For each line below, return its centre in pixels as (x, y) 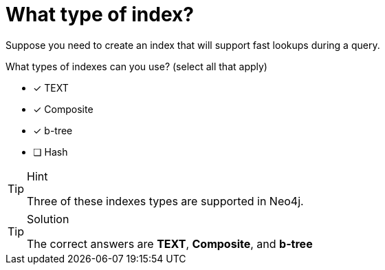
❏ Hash (51, 152)
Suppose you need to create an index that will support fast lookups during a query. (193, 45)
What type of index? (100, 14)
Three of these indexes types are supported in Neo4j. (165, 201)
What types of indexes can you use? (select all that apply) (136, 66)
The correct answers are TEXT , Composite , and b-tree (170, 243)
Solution (48, 219)
